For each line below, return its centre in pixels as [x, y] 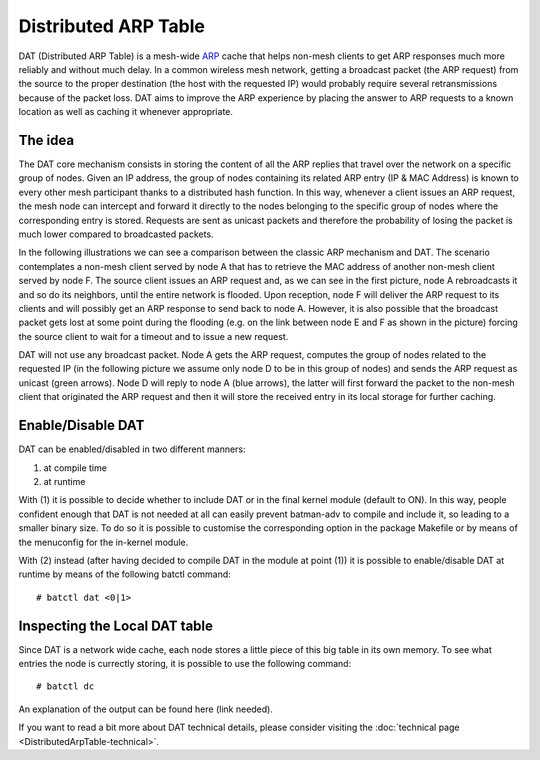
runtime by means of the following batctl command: [125, 574]
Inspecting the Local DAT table [116, 625]
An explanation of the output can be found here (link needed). [146, 709]
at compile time [75, 467]
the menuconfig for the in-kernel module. [103, 542]
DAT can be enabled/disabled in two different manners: [132, 449]
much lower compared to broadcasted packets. [116, 234]
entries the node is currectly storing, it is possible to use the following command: [185, 663]
